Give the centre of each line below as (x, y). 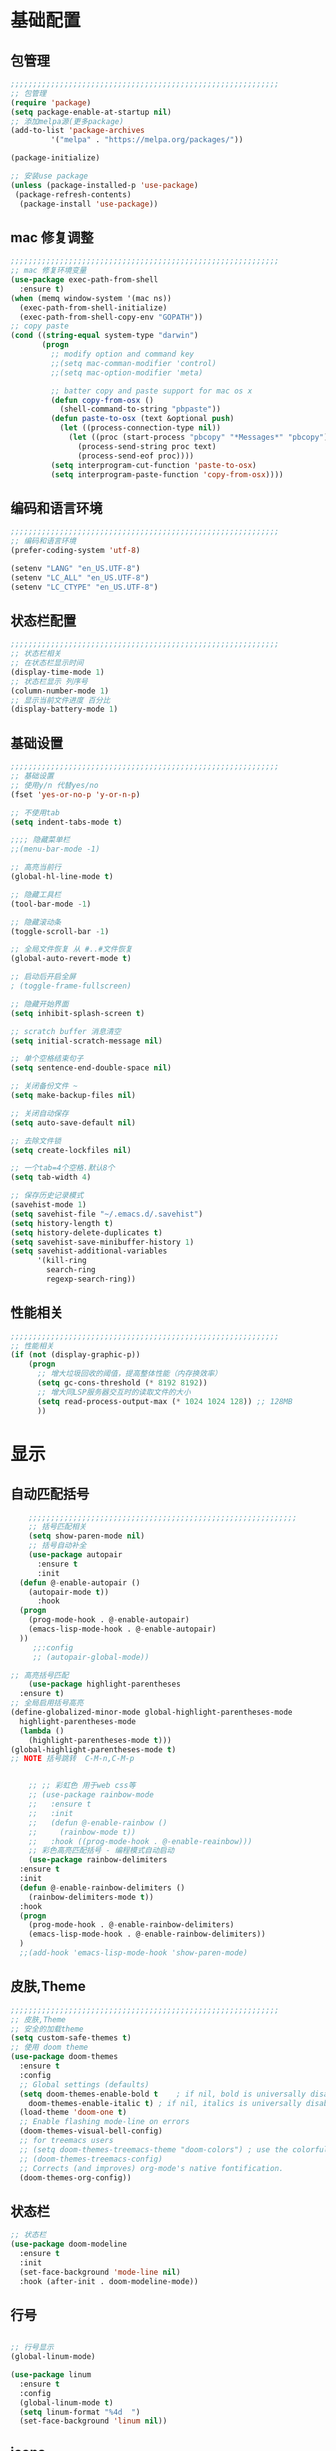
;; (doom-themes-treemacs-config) (91, 2159)
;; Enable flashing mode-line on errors (104, 2122)
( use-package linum (51, 2375)
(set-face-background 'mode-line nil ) (100, 2272)
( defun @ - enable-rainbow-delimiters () (102, 1887)
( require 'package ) (51, 102)
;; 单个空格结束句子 (47, 1059)
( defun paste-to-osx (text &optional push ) (142, 419)
